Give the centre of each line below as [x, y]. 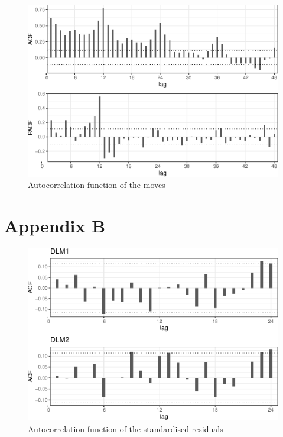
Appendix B [55, 226]
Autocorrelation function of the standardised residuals [126, 428]
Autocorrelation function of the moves [97, 185]
